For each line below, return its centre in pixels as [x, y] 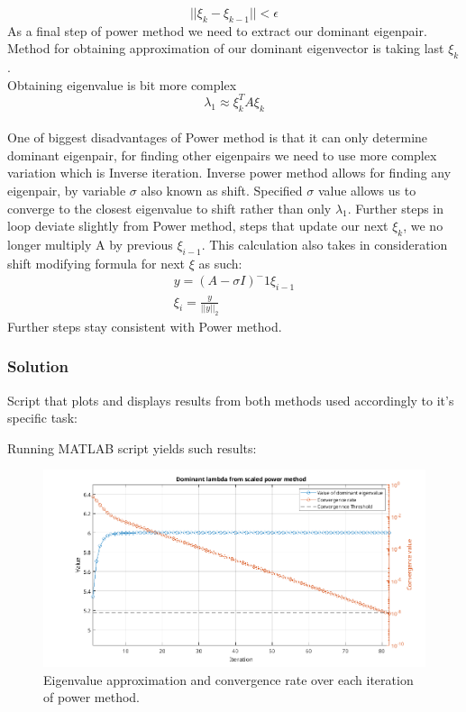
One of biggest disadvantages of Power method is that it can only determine [218, 137]
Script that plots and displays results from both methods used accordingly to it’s [231, 400]
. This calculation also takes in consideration [324, 245]
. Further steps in [396, 208]
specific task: [42, 418]
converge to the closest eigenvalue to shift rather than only [169, 208]
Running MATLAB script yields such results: [132, 447]
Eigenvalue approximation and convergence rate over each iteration [228, 679]
